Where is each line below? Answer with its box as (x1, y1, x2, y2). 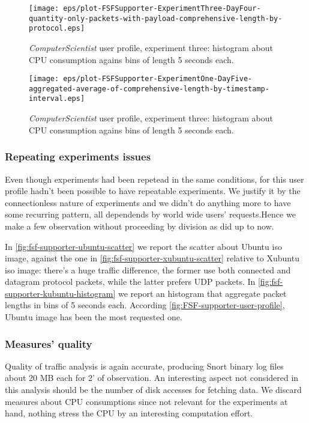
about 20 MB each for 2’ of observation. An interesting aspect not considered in (5, 371, 299, 384)
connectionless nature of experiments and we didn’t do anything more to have (5, 196, 291, 208)
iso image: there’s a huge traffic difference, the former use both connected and (5, 263, 291, 276)
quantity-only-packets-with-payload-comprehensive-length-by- (29, 14, 283, 23)
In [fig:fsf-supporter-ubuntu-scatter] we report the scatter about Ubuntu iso (5, 240, 282, 252)
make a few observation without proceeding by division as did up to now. (5, 219, 274, 232)
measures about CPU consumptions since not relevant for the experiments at (5, 395, 288, 407)
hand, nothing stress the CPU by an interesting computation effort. (5, 407, 253, 419)
